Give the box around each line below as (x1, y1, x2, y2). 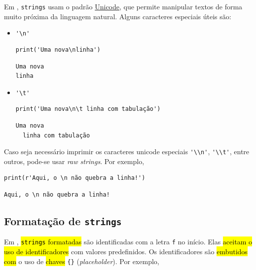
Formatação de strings (4, 213, 122, 228)
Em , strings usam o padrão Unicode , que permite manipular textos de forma (4, 1, 243, 11)
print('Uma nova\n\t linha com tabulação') (15, 105, 161, 113)
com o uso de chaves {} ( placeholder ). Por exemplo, (4, 256, 159, 266)
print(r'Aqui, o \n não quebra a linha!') (4, 174, 146, 182)
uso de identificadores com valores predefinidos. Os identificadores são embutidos (4, 246, 248, 256)
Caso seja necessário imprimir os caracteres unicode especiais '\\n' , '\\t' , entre (4, 146, 250, 157)
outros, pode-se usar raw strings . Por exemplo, (4, 156, 145, 166)
